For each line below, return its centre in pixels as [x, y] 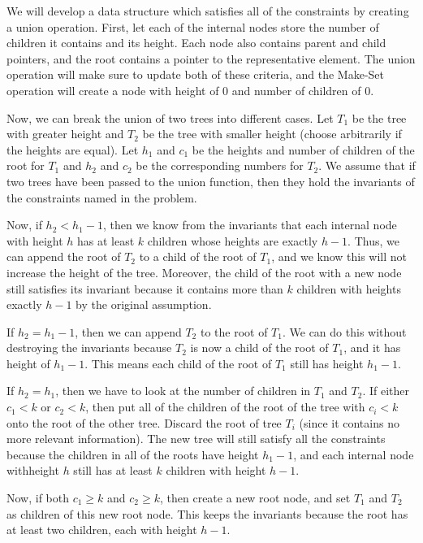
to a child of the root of [198, 256]
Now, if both [38, 498]
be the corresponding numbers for [220, 165]
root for [26, 165]
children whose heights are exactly [233, 240]
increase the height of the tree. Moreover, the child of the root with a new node [204, 272]
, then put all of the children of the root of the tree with [225, 407]
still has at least [113, 470]
